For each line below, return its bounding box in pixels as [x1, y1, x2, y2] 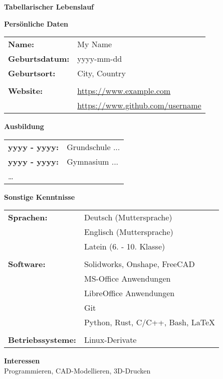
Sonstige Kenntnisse [4, 191, 75, 202]
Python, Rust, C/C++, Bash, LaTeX [84, 316, 215, 328]
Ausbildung [4, 121, 44, 132]
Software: [8, 258, 46, 270]
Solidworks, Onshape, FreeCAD [84, 258, 195, 270]
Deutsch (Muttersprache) [84, 211, 172, 223]
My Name [77, 38, 112, 50]
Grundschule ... [67, 141, 120, 153]
